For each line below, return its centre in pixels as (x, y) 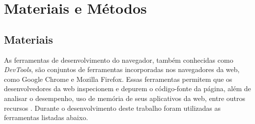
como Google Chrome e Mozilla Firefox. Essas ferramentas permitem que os (118, 79)
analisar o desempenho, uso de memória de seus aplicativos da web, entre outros (125, 98)
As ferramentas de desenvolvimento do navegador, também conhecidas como (119, 60)
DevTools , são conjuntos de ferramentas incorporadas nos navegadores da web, (122, 69)
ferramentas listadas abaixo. (46, 117)
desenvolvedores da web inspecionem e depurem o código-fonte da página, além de (127, 88)
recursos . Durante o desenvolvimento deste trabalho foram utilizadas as (113, 108)
